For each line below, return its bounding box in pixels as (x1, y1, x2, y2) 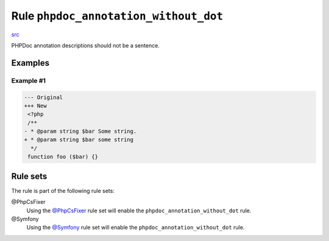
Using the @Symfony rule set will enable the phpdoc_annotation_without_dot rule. (26, 224, 245, 231)
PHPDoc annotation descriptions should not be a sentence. (11, 41, 160, 49)
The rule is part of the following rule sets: (11, 187, 115, 194)
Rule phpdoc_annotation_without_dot (11, 9, 224, 23)
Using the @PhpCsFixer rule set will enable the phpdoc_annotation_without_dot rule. (26, 207, 252, 214)
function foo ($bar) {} (27, 153, 99, 161)
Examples (11, 58, 50, 68)
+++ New (24, 102, 47, 109)
